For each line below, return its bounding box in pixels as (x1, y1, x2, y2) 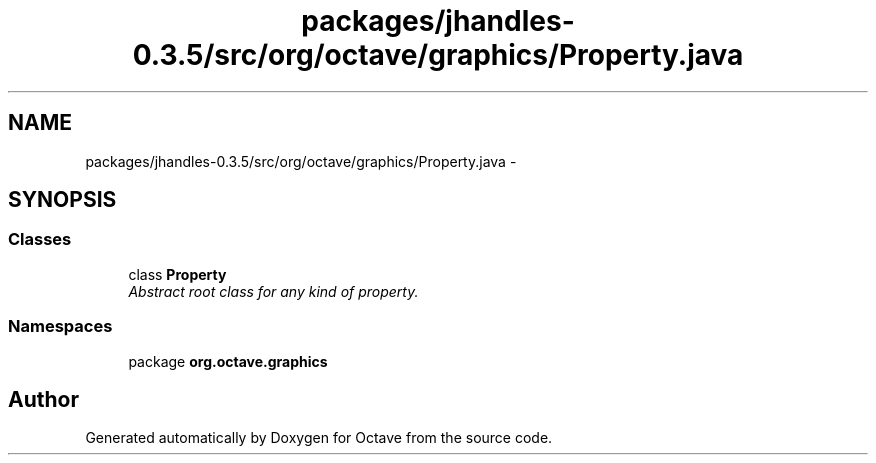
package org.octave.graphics (128, 352, 328, 370)
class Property (128, 265, 227, 283)
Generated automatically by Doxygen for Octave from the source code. (85, 429, 553, 447)
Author (8, 386, 79, 412)
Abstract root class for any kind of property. (128, 282, 419, 300)
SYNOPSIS (8, 187, 117, 213)
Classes (8, 229, 72, 250)
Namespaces (8, 316, 113, 337)
